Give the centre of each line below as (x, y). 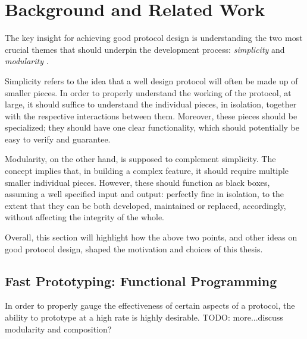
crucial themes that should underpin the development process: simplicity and (145, 49)
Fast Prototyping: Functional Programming (141, 281)
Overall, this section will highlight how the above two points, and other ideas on (151, 237)
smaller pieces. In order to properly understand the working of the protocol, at (148, 92)
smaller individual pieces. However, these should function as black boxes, (137, 182)
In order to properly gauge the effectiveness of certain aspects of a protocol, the (150, 305)
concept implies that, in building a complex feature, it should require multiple (147, 171)
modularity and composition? (58, 329)
